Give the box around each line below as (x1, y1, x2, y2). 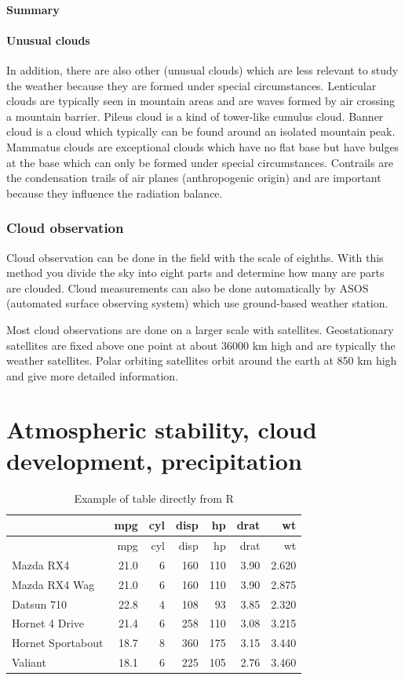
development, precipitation (6, 444, 302, 476)
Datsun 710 (12, 595, 67, 612)
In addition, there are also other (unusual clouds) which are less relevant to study (6, 61, 399, 78)
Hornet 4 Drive (12, 615, 85, 631)
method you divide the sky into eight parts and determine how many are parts (6, 264, 385, 281)
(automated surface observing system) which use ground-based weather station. (6, 295, 389, 311)
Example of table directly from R (74, 489, 234, 506)
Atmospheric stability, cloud (6, 413, 317, 445)
